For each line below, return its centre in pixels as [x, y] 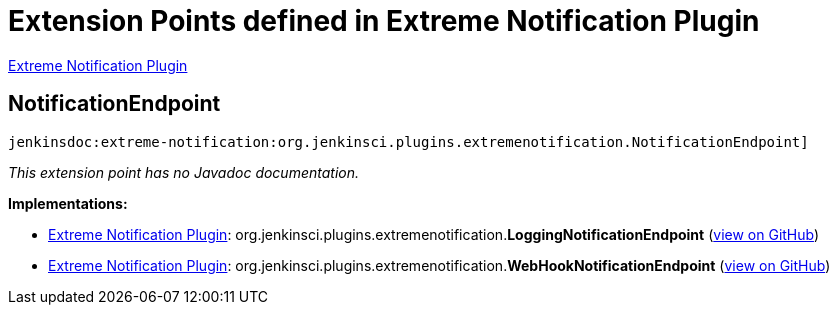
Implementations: [68, 203]
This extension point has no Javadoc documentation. [184, 172]
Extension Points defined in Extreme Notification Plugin [384, 21]
